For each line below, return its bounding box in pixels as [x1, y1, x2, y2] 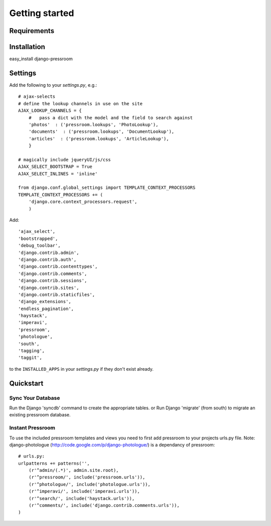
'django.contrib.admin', [18, 249, 79, 255]
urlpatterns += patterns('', [18, 460, 90, 466]
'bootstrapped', [18, 235, 58, 241]
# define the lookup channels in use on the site [18, 101, 143, 106]
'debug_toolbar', [18, 243, 61, 248]
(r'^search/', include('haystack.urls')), [28, 495, 135, 501]
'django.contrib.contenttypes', [18, 264, 98, 270]
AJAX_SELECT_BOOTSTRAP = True [18, 164, 93, 170]
